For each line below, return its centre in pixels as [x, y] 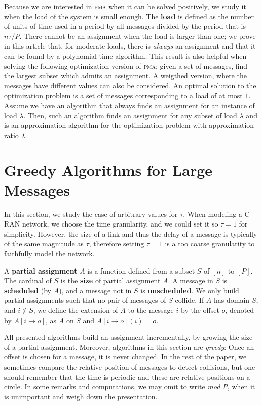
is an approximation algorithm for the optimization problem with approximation [129, 125]
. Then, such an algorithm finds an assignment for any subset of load [130, 115]
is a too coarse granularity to [210, 243]
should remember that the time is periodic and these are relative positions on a [127, 376]
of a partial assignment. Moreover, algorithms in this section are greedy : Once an [129, 347]
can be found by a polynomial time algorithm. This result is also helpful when [125, 55]
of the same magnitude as [44, 243]
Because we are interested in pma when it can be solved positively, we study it [125, 6]
